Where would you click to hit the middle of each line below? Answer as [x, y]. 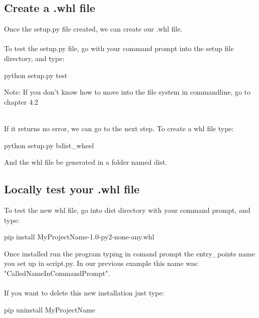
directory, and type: [34, 58]
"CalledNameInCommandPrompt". [57, 273]
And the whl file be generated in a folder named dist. [86, 162]
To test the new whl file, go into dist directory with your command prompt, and [127, 210]
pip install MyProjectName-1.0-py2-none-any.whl [79, 237]
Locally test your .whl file [72, 189]
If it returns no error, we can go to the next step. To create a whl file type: [119, 128]
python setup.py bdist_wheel [49, 145]
